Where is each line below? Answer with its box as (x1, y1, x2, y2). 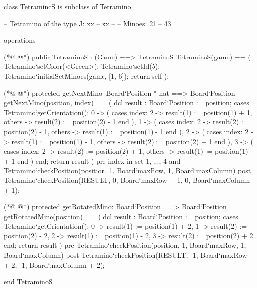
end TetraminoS (4, 276, 52, 287)
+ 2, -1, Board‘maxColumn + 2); (4, 259, 105, 270)
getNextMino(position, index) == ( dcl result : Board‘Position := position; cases (4, 97, 249, 108)
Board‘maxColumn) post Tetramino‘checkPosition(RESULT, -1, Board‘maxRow (4, 250, 247, 260)
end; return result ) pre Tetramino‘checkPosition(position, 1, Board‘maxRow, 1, (4, 240, 246, 250)
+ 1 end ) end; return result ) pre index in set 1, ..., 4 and (4, 155, 181, 166)
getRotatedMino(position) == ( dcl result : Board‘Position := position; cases (4, 211, 238, 221)
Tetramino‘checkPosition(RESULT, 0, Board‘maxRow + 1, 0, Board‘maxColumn (4, 174, 250, 185)
